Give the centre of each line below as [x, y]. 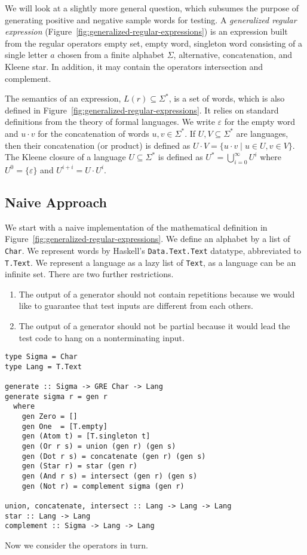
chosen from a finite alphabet [111, 55]
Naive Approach [56, 202]
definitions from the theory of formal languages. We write [110, 122]
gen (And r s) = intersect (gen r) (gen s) [110, 476]
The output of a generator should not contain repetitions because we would [157, 294]
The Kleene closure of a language [65, 157]
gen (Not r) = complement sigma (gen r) [103, 486]
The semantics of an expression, [63, 98]
